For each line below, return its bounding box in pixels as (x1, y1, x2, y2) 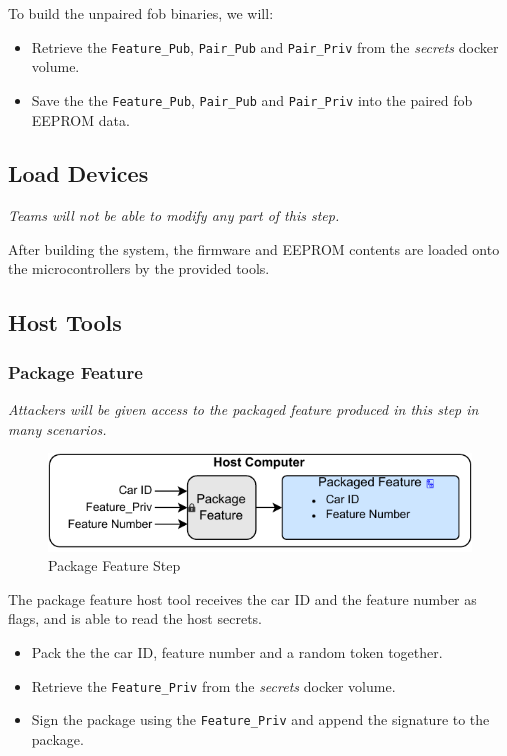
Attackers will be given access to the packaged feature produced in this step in (8, 399, 479, 420)
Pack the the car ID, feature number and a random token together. (31, 641, 443, 662)
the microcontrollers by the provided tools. (8, 258, 270, 279)
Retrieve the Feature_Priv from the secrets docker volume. (31, 675, 396, 696)
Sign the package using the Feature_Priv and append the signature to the (31, 709, 490, 730)
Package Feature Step (48, 555, 181, 576)
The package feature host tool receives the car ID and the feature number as (8, 588, 477, 609)
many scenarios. (8, 418, 107, 439)
